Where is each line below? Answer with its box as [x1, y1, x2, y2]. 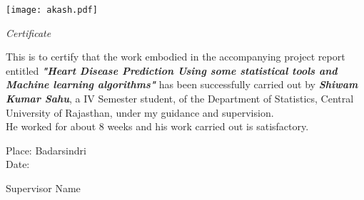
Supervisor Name [6, 181, 81, 195]
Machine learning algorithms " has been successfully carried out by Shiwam [6, 77, 358, 92]
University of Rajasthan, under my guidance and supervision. [6, 105, 274, 120]
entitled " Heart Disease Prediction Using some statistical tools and [6, 63, 338, 78]
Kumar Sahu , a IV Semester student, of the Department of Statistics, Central [6, 91, 354, 106]
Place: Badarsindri [6, 142, 86, 157]
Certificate [6, 25, 51, 40]
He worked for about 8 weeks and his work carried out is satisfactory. [6, 119, 309, 134]
